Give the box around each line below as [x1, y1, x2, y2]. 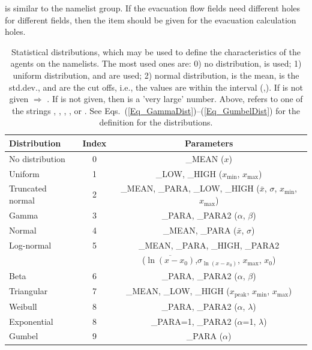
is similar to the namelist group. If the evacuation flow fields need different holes [5, 2, 301, 14]
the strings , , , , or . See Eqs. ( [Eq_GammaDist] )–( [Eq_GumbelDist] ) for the [11, 104, 301, 116]
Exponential [9, 315, 53, 327]
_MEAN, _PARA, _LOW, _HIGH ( [121, 182, 260, 195]
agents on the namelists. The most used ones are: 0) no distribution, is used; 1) [10, 57, 302, 70]
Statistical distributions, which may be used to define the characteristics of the [11, 45, 301, 58]
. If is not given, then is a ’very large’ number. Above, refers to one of [47, 92, 303, 105]
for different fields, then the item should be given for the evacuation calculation [5, 13, 296, 26]
